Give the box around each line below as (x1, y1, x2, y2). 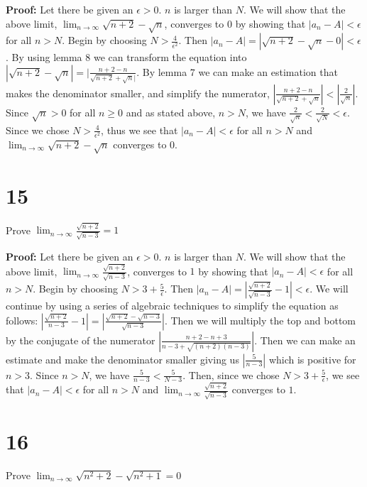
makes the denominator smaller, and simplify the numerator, (6, 85, 270, 100)
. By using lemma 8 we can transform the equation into (6, 50, 247, 65)
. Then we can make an (254, 332, 356, 347)
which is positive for (268, 351, 356, 366)
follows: (6, 312, 38, 327)
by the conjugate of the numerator (6, 332, 155, 347)
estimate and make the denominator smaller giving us (6, 351, 239, 366)
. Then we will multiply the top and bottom (164, 312, 356, 327)
